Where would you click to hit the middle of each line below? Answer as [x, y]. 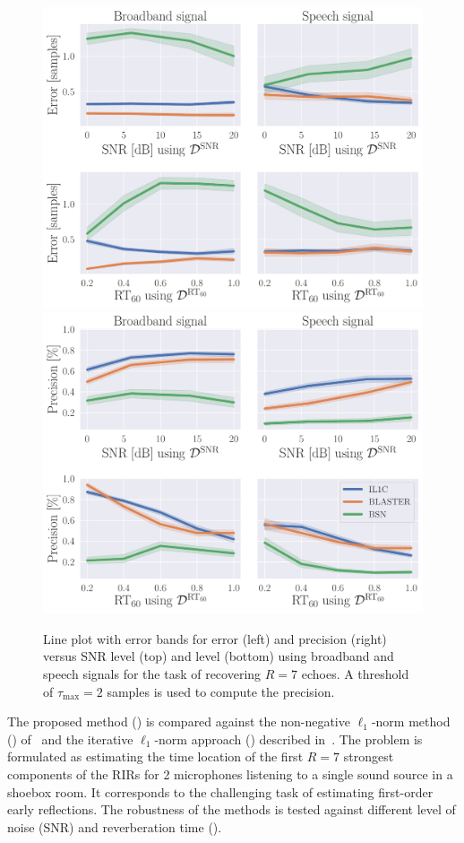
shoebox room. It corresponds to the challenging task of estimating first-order [220, 791]
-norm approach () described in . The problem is [288, 739]
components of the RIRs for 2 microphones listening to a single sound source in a [230, 773]
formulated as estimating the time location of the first [155, 756]
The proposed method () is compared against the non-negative [179, 721]
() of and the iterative [70, 739]
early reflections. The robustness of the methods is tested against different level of [232, 809]
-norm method [411, 721]
